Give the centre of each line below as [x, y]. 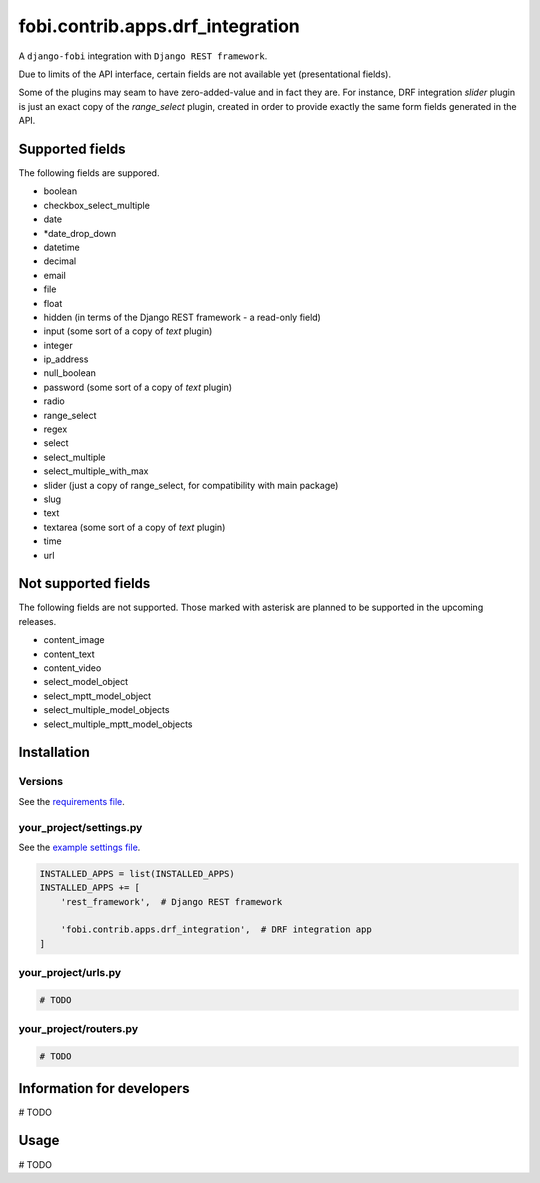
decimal [60, 261]
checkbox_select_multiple [96, 205]
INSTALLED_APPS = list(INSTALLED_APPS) [137, 873]
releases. [37, 621]
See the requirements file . [71, 801]
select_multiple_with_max [96, 471]
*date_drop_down [80, 233]
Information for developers [104, 1088]
